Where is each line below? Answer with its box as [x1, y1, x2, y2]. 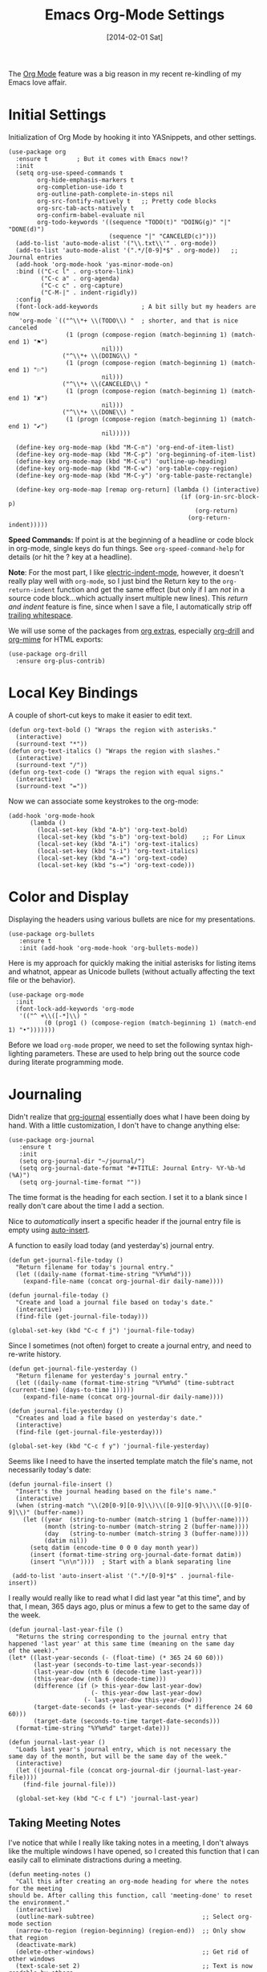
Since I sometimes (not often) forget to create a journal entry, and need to [8, 1341, 252, 1350]
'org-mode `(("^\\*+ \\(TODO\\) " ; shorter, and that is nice [18, 316, 239, 325]
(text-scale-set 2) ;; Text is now [15, 1962, 253, 1970]
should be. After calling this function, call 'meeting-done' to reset [8, 1892, 253, 1900]
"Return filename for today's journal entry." [15, 1263, 174, 1272]
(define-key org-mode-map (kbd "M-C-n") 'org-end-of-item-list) [15, 443, 235, 451]
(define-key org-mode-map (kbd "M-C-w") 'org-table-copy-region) [15, 464, 239, 472]
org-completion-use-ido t [37, 183, 124, 191]
